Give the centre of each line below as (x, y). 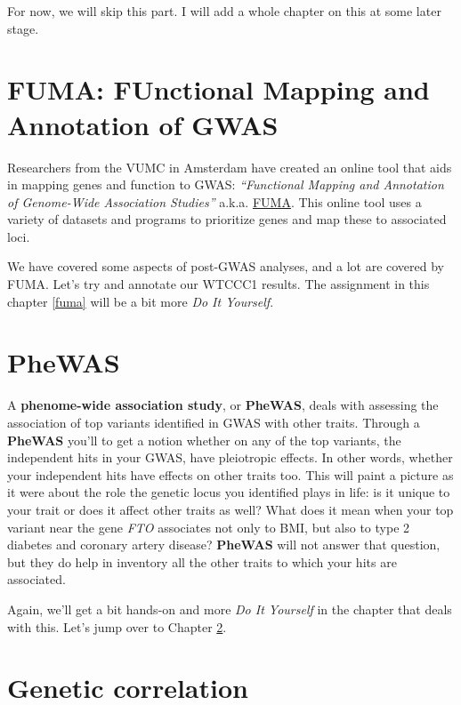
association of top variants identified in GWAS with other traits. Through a (214, 422)
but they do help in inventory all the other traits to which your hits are (202, 561)
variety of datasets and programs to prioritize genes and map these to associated (227, 219)
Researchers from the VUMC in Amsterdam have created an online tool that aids (230, 167)
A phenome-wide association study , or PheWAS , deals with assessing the (223, 405)
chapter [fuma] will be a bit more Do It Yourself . (141, 301)
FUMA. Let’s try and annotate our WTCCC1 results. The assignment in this (218, 284)
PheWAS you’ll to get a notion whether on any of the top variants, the (204, 440)
